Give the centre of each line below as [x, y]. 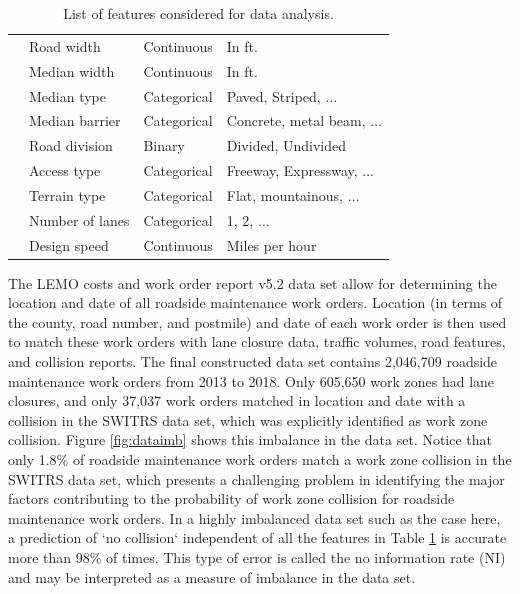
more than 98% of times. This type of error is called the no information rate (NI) [257, 557]
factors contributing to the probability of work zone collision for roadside [231, 498]
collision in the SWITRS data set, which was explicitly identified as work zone [248, 419]
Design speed [69, 244]
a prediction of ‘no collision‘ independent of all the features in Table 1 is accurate [257, 537]
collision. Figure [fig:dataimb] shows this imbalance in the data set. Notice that [250, 439]
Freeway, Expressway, [292, 170]
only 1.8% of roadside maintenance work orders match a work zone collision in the [260, 459]
